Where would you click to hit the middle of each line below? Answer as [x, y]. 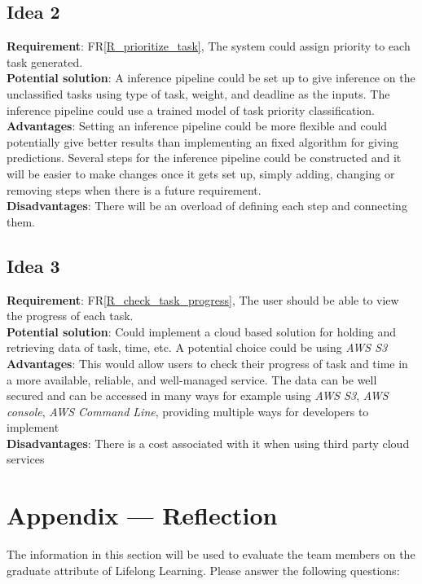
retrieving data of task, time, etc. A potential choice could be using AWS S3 [197, 347]
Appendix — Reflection [142, 515]
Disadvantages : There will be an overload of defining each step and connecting [207, 206]
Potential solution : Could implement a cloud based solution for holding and [202, 331]
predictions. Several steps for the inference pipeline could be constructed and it [204, 158]
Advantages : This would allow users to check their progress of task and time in [207, 363]
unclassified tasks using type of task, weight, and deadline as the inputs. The [198, 93]
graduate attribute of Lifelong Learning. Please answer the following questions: [203, 570]
